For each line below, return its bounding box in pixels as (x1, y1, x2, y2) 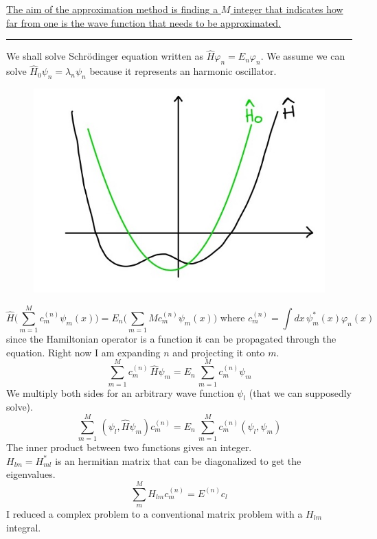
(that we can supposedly (249, 385, 352, 400)
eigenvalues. (6, 467, 56, 481)
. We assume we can (260, 49, 345, 63)
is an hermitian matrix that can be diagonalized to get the (55, 453, 301, 468)
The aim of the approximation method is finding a (6, 2, 218, 16)
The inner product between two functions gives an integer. (6, 440, 252, 455)
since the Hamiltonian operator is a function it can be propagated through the (6, 332, 336, 346)
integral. (6, 520, 41, 534)
